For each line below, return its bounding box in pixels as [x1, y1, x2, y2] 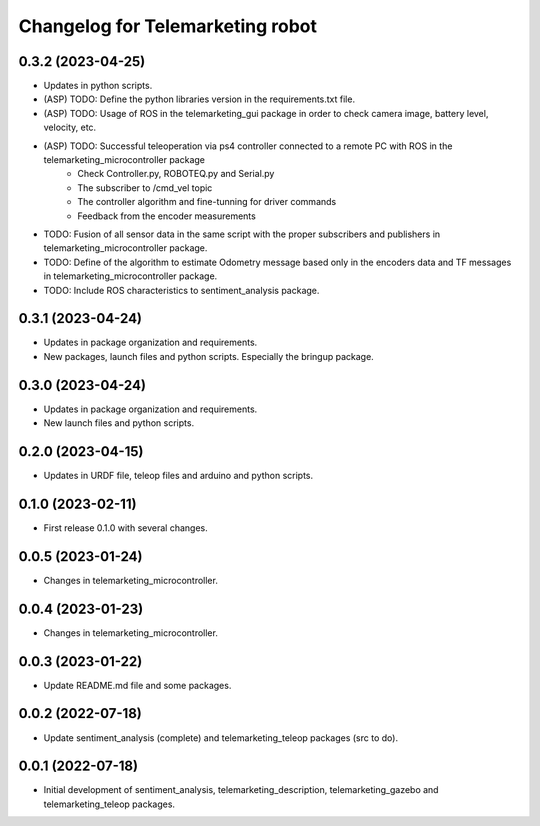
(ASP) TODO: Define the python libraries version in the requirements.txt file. [43, 93, 355, 105]
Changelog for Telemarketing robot [18, 15, 317, 37]
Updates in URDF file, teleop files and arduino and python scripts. [43, 470, 314, 482]
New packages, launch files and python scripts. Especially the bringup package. [43, 350, 374, 362]
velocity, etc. [43, 121, 97, 134]
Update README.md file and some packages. [43, 679, 232, 691]
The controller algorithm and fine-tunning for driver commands [77, 196, 337, 208]
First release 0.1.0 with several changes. [43, 521, 209, 534]
